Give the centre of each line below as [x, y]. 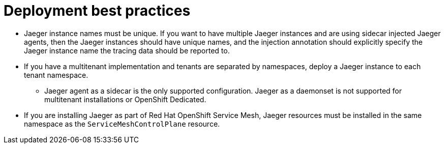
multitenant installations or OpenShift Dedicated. [125, 99]
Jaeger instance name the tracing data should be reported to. [127, 50]
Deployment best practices [97, 11]
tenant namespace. [56, 75]
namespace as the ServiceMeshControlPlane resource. [122, 124]
